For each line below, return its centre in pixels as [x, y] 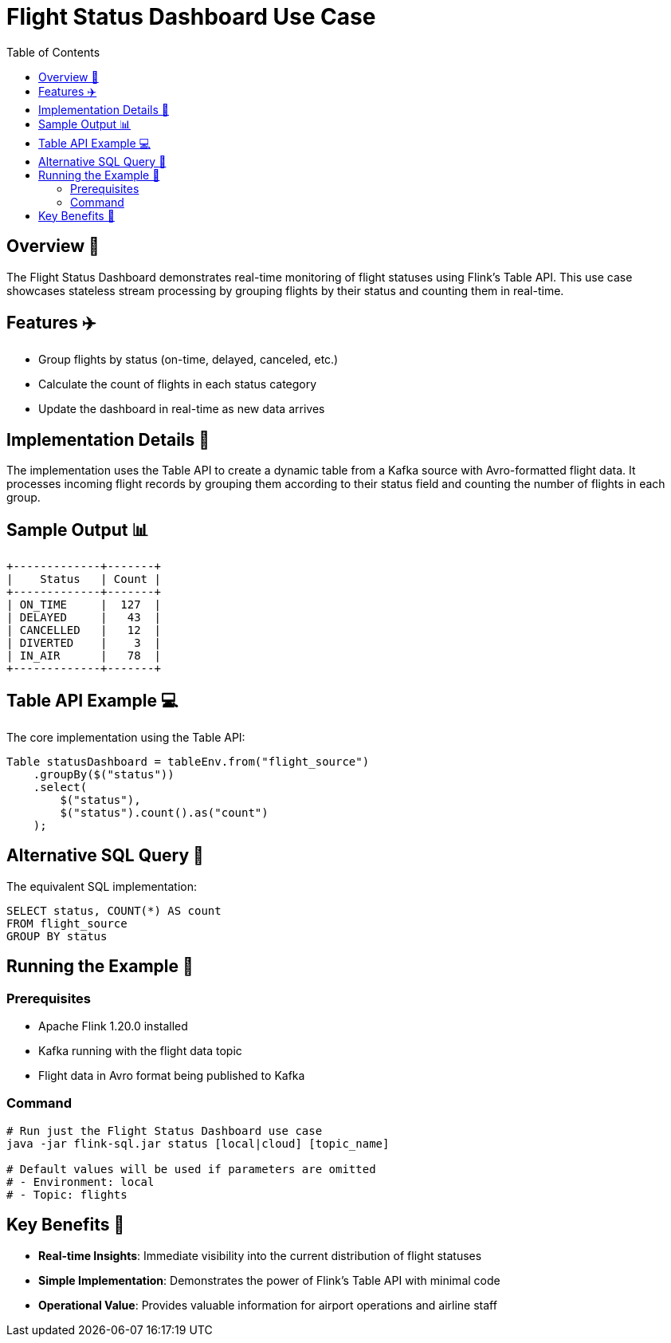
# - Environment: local [80, 1182]
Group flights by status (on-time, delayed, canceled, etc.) [188, 360]
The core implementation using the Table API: [126, 737]
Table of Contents [53, 52]
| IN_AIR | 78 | [84, 656]
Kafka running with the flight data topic [140, 1051]
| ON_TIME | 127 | [84, 605]
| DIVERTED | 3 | [84, 643]
